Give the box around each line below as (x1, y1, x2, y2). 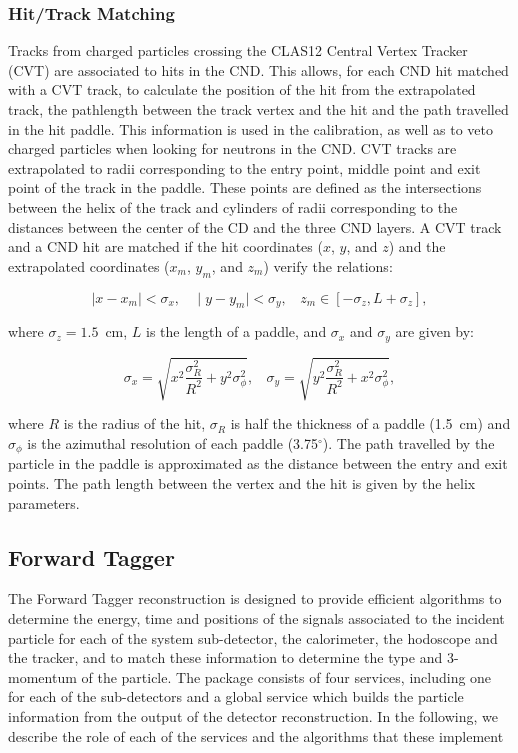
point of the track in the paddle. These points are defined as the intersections (8, 177, 482, 198)
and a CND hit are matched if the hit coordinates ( (8, 236, 323, 257)
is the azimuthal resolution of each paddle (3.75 (27, 432, 318, 453)
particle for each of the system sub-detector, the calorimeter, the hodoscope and (8, 627, 498, 648)
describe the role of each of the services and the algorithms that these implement (8, 725, 504, 746)
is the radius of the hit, (63, 413, 206, 434)
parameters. (8, 492, 80, 513)
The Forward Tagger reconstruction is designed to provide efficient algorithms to (8, 588, 502, 609)
